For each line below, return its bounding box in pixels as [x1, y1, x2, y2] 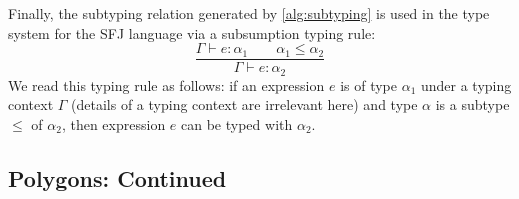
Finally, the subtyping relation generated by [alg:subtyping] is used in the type [8, 3, 490, 23]
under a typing [420, 74, 512, 95]
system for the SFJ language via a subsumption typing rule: [8, 22, 376, 43]
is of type [340, 74, 398, 95]
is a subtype [435, 94, 510, 115]
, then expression [61, 113, 166, 134]
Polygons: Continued [8, 162, 227, 193]
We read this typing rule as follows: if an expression [8, 74, 325, 95]
